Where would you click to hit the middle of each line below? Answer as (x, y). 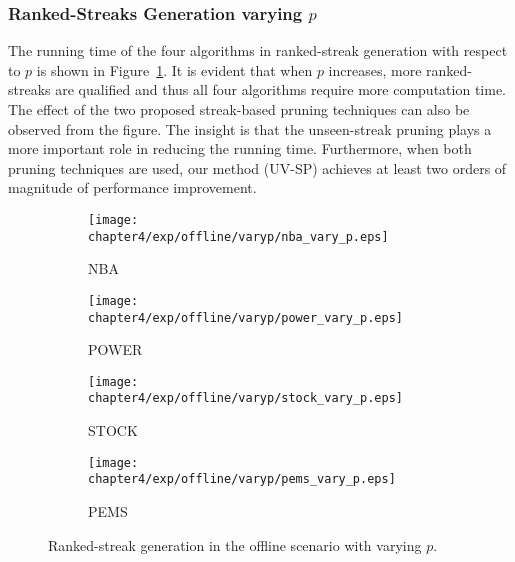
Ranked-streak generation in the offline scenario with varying (235, 544)
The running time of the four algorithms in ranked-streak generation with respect (258, 50)
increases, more (375, 69)
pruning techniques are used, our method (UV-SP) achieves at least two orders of (257, 167)
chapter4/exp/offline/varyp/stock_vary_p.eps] (245, 398)
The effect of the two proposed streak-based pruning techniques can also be (239, 109)
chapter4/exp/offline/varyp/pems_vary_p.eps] (242, 479)
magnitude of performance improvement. (132, 187)
